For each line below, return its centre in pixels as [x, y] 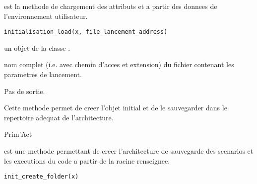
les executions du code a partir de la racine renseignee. [87, 160]
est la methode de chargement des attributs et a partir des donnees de [111, 6]
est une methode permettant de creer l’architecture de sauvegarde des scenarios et [129, 151]
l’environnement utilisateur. [46, 16]
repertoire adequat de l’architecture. [59, 117]
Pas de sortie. [25, 91]
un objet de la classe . [37, 47]
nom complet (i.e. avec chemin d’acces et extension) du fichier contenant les [119, 64]
